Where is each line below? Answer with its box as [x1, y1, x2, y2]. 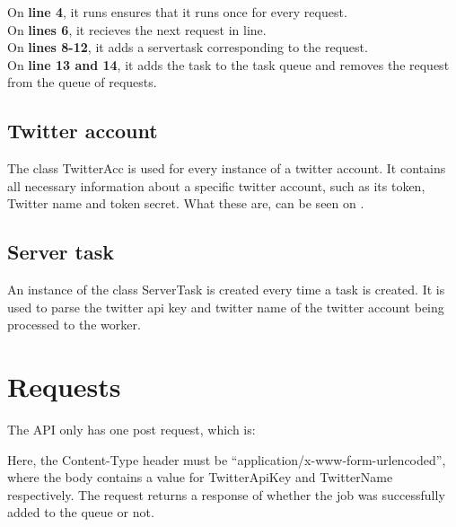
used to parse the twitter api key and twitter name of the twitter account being [7, 297, 444, 316]
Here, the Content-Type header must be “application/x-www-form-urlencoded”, [7, 450, 446, 469]
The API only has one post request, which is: [7, 420, 256, 439]
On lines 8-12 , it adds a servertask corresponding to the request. [7, 38, 368, 57]
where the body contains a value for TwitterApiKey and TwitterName [7, 468, 393, 487]
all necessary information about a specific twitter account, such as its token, [7, 176, 425, 195]
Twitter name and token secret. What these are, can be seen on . [7, 194, 364, 213]
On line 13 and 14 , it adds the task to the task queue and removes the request [7, 55, 450, 74]
